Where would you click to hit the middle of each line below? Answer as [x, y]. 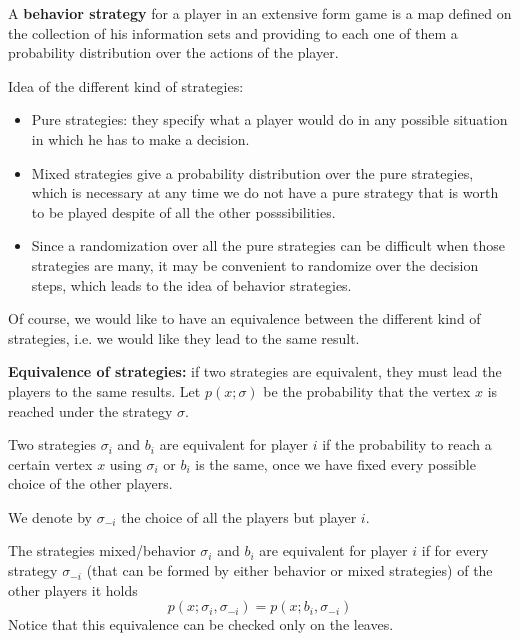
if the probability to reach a [407, 444]
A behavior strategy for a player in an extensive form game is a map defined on [260, 13]
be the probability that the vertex [367, 390]
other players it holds [73, 589]
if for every [455, 550]
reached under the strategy [90, 410]
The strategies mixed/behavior [102, 550]
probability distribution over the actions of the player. [173, 52]
